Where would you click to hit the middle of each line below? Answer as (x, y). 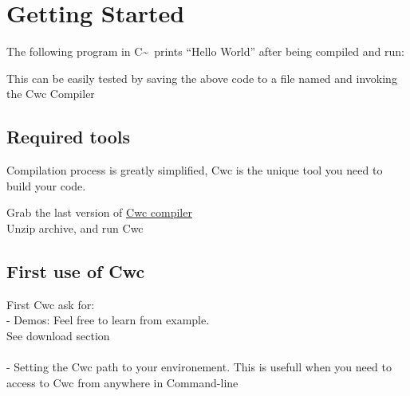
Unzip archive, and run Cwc (75, 227)
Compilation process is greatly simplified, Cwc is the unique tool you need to (195, 170)
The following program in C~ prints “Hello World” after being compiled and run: (205, 51)
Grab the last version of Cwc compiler (99, 212)
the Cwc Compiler (51, 94)
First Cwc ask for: (51, 304)
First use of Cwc (76, 271)
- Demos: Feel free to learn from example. (108, 320)
